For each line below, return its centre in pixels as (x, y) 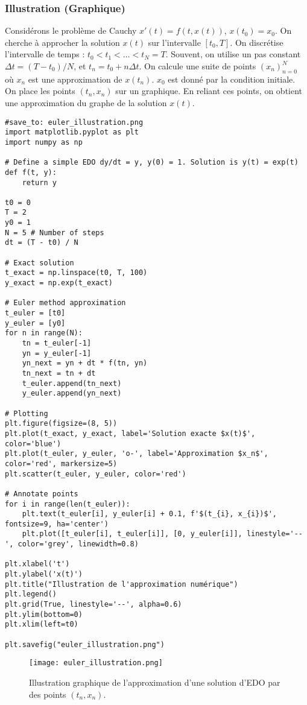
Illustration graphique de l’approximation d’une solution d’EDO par (155, 682)
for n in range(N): (44, 333)
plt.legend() (31, 594)
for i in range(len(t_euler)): (68, 504)
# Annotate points (42, 494)
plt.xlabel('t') (37, 564)
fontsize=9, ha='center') (57, 524)
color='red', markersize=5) (61, 463)
